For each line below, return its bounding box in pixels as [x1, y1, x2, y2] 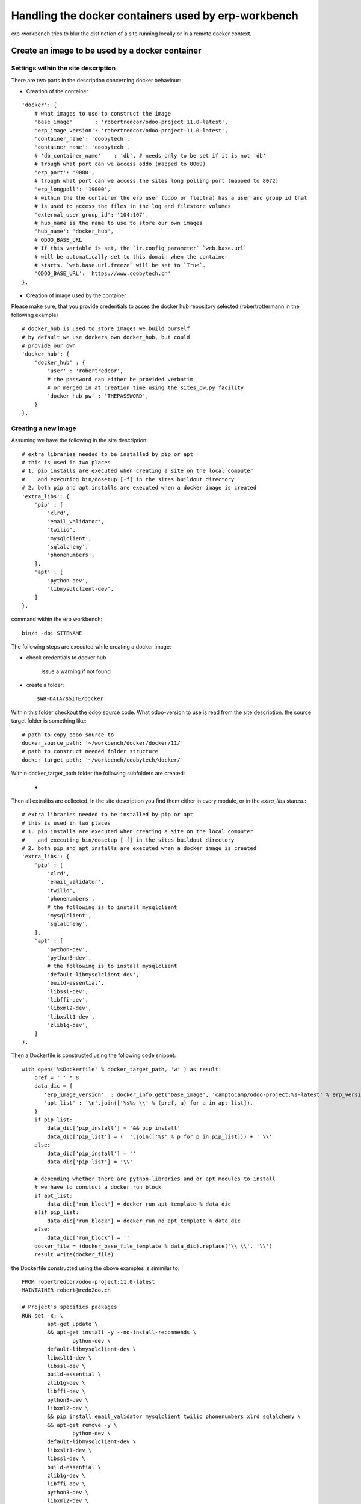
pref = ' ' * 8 [34, 1074, 79, 1081]
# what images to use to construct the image [34, 110, 171, 117]
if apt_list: [34, 1192, 73, 1199]
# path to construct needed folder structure [22, 748, 159, 755]
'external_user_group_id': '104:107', [34, 211, 149, 218]
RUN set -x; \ [22, 1312, 63, 1319]
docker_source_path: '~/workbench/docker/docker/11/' [22, 740, 184, 747]
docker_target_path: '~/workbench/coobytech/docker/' [22, 756, 184, 763]
